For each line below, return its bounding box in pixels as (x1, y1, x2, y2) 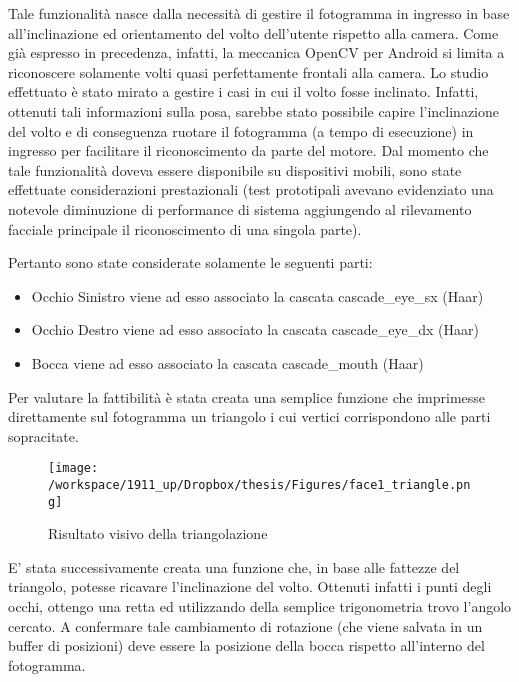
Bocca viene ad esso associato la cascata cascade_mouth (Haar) (31, 352, 424, 373)
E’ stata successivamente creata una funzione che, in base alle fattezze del (8, 556, 460, 577)
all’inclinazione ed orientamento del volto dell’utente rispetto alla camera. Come (8, 22, 499, 43)
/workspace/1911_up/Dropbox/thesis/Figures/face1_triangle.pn (48, 477, 471, 492)
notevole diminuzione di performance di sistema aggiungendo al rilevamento (8, 198, 472, 219)
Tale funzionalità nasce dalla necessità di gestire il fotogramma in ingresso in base (8, 3, 510, 23)
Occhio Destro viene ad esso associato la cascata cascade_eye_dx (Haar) (31, 319, 479, 340)
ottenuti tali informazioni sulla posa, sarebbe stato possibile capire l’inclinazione (8, 100, 500, 121)
